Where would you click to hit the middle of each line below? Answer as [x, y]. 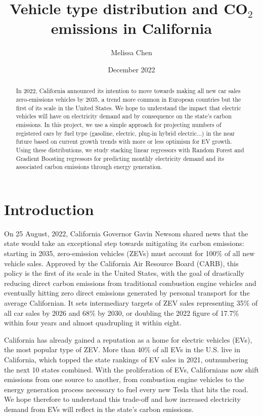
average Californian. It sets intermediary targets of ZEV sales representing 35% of [131, 302]
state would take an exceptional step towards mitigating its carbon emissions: [124, 243]
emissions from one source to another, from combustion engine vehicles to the [124, 379]
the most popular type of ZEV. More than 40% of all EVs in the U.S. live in [122, 349]
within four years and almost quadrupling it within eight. [93, 323]
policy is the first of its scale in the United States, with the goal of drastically [124, 273]
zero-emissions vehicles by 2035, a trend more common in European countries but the [128, 99]
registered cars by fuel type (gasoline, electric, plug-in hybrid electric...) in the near [125, 133]
